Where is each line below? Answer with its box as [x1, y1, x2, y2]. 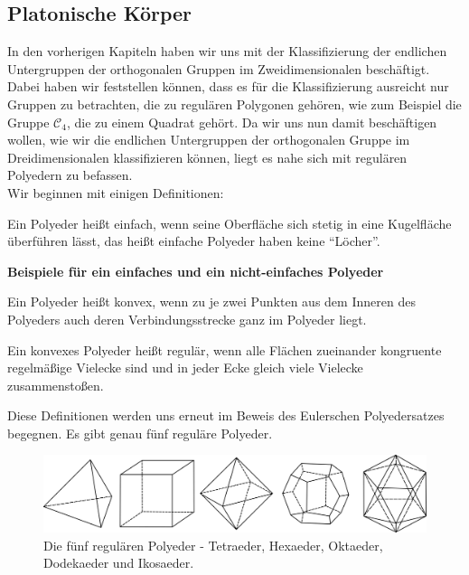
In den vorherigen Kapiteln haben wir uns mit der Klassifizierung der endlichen [7, 42, 447, 61]
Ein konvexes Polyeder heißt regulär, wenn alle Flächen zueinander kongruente [7, 340, 442, 359]
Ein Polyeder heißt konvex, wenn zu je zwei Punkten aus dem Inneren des [7, 292, 416, 311]
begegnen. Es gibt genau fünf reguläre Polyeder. [7, 423, 273, 442]
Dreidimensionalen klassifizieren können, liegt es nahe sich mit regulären [7, 147, 408, 166]
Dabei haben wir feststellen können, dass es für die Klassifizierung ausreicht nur [7, 77, 449, 96]
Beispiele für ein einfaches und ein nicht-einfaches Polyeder [7, 261, 384, 280]
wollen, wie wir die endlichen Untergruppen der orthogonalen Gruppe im [7, 130, 410, 149]
